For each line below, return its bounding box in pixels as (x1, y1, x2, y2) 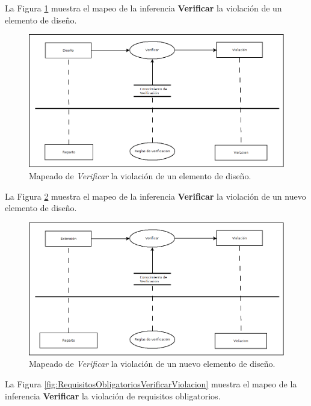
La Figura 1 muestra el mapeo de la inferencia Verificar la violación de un (5, 2, 282, 14)
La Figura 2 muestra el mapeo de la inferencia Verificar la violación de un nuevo (5, 189, 306, 202)
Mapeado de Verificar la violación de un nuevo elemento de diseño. (29, 357, 276, 370)
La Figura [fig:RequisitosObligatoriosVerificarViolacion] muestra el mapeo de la (5, 378, 297, 390)
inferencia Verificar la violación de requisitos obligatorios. (5, 389, 221, 402)
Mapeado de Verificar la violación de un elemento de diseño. (29, 169, 251, 182)
